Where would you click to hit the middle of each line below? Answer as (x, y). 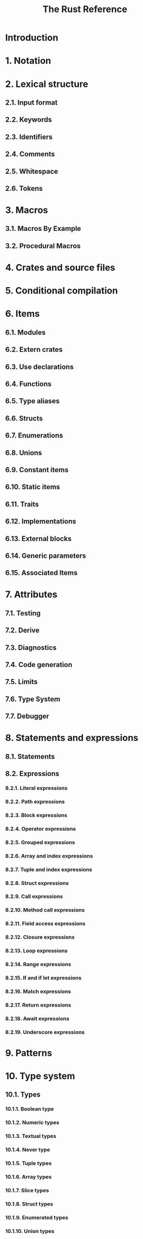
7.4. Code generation (39, 665)
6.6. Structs (24, 418)
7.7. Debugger (27, 716)
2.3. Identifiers (29, 137)
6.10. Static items (33, 487)
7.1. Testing (23, 613)
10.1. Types (23, 1095)
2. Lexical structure (47, 84)
